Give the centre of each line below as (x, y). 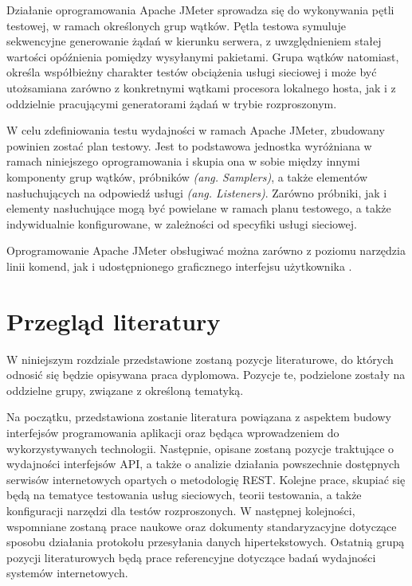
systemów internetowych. (67, 573)
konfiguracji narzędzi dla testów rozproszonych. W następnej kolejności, (181, 510)
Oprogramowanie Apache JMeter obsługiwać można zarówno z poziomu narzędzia (206, 250)
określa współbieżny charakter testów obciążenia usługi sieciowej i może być (192, 72)
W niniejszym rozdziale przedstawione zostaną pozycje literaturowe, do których (200, 359)
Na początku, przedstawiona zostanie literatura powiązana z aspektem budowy (199, 417)
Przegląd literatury (114, 320)
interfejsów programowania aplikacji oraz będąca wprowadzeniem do (173, 432)
